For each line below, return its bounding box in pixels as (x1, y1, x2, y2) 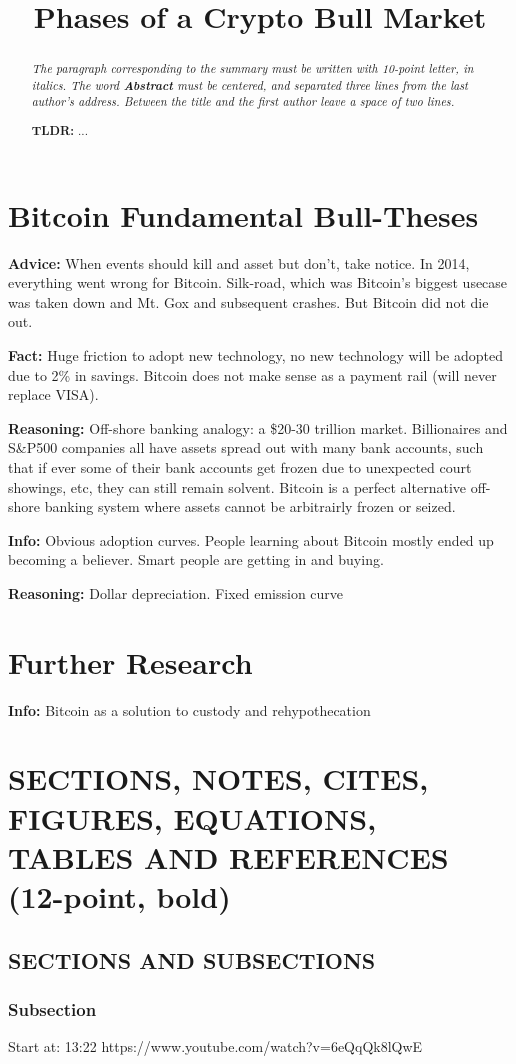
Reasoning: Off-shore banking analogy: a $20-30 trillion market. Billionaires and (8, 417, 508, 438)
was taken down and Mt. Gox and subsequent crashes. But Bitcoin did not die (8, 291, 489, 312)
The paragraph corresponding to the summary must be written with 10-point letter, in (31, 60, 474, 77)
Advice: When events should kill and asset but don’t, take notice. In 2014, (8, 252, 470, 273)
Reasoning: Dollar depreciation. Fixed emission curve (8, 582, 344, 603)
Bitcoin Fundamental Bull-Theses (8, 194, 479, 235)
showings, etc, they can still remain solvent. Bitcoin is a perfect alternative (8, 476, 466, 497)
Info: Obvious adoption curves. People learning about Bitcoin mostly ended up (8, 529, 494, 550)
